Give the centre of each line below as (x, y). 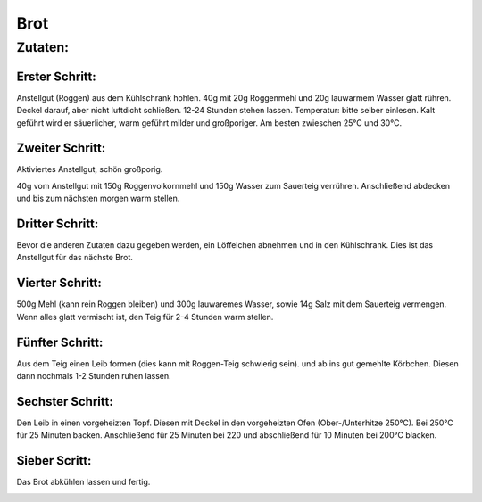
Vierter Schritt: (59, 283)
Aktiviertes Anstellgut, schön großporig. (90, 169)
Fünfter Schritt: (60, 342)
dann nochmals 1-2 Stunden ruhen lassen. (94, 376)
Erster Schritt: (57, 76)
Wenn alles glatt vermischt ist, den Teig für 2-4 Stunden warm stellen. (145, 317)
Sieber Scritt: (54, 461)
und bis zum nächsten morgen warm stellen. (98, 198)
